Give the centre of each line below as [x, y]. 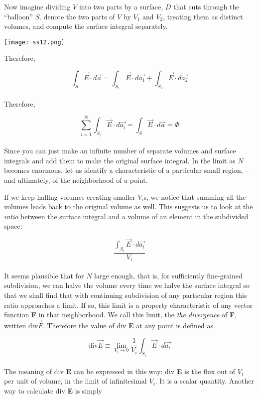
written [15, 325]
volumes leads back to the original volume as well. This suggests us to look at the [129, 206]
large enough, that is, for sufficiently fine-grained [168, 275]
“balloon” [18, 16]
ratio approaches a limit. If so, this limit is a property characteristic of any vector [129, 305]
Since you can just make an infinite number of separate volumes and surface [120, 151]
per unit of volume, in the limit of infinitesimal [75, 381]
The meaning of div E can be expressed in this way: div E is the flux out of [120, 371]
